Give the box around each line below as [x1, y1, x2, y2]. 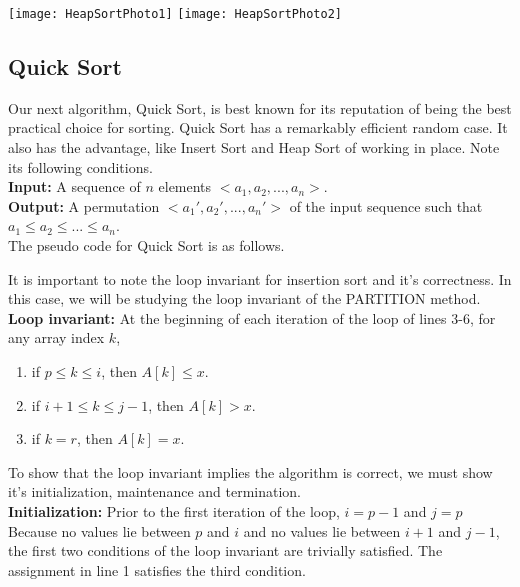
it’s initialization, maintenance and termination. [8, 481, 301, 502]
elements [158, 176, 212, 197]
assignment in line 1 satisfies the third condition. [8, 559, 306, 580]
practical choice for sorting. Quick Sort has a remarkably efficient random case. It [8, 117, 508, 138]
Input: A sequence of [8, 176, 141, 197]
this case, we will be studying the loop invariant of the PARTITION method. [8, 288, 481, 309]
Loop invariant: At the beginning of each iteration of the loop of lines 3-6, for [8, 307, 496, 328]
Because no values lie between [8, 520, 191, 541]
